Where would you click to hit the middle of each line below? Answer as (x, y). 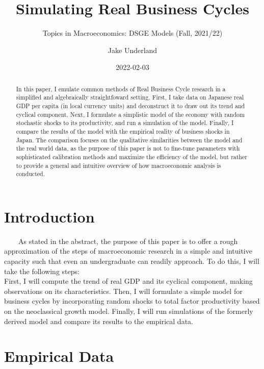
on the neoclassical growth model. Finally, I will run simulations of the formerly (129, 311)
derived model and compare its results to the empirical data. (99, 321)
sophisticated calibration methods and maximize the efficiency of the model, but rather (131, 156)
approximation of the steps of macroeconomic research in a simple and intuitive (128, 251)
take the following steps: (42, 271)
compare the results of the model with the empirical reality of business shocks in (123, 131)
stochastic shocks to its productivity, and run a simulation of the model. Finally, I (125, 123)
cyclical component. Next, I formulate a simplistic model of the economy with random (130, 114)
